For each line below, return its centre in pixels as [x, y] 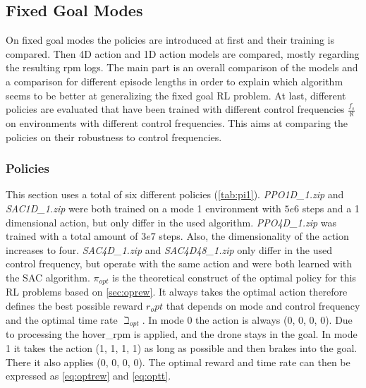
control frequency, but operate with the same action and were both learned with [179, 263]
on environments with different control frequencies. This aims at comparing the [177, 123]
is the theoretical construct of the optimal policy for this [234, 277]
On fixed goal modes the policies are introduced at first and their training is [170, 40]
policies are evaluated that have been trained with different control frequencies [175, 109]
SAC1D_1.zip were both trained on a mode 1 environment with [144, 208]
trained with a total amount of [72, 236]
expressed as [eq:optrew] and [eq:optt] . [89, 376]
